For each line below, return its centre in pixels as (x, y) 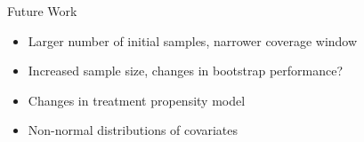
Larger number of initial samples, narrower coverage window (193, 40)
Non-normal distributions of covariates (133, 130)
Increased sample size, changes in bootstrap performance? (186, 71)
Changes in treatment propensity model (137, 100)
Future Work (42, 11)
